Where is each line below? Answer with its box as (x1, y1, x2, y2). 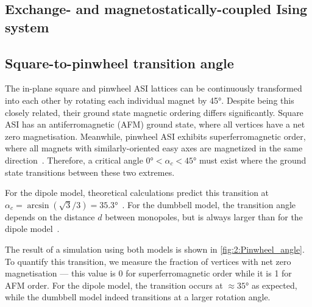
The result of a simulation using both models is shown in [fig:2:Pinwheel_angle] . (5, 242, 305, 255)
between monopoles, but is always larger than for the (105, 210, 303, 223)
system (5, 17, 49, 36)
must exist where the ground (199, 153, 307, 166)
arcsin (27, 201, 49, 210)
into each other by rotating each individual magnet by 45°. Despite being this (5, 93, 294, 106)
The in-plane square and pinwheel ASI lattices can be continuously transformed (5, 82, 302, 95)
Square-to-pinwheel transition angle (5, 53, 234, 72)
